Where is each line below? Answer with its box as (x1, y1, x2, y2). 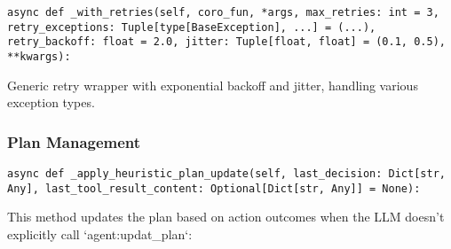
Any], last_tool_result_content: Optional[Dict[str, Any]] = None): (7, 182, 421, 195)
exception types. (7, 93, 95, 112)
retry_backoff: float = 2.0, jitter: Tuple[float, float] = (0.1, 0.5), (7, 35, 446, 49)
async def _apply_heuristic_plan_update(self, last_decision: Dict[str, (7, 167, 446, 181)
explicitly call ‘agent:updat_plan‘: (7, 224, 193, 243)
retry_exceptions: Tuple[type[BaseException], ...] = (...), (7, 20, 376, 34)
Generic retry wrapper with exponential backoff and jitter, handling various (7, 75, 418, 94)
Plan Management (7, 130, 141, 152)
